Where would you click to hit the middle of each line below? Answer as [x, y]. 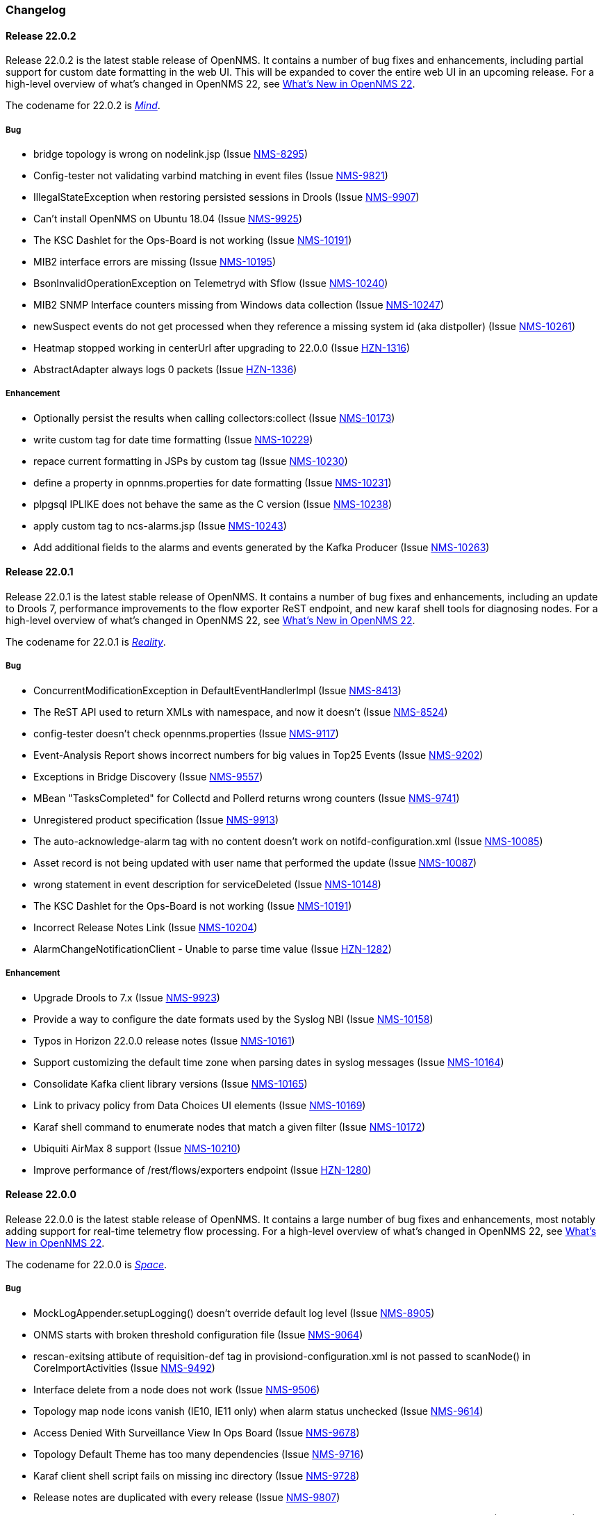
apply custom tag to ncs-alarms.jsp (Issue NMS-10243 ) [160, 525]
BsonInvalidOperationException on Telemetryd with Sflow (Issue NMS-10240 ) [211, 283]
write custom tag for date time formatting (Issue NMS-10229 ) [173, 439]
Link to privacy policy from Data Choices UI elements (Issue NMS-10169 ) [200, 1105]
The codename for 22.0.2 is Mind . [83, 106]
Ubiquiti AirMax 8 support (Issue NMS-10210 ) [137, 1148]
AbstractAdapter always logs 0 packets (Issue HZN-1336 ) [165, 369]
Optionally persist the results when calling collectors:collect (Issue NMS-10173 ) [214, 418]
